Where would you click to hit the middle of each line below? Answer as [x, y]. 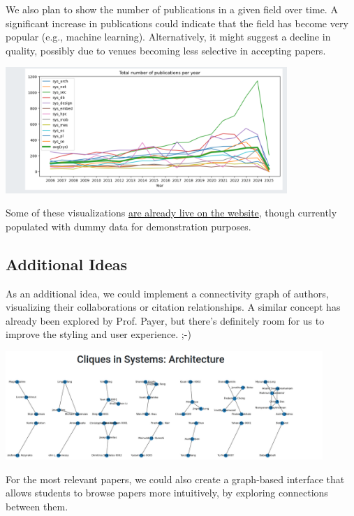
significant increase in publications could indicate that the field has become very [177, 23]
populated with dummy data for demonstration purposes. [128, 226]
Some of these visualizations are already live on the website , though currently [171, 213]
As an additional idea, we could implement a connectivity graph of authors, [167, 293]
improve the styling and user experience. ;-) [98, 334]
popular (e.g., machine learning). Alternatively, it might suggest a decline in [168, 37]
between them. [37, 506]
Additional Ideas [67, 264]
